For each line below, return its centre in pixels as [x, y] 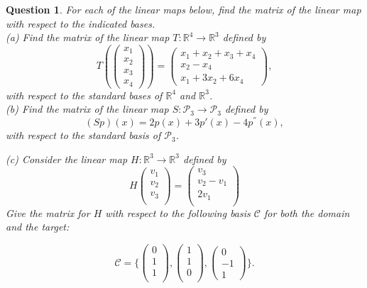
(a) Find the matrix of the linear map [88, 37]
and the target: [38, 227]
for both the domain [307, 212]
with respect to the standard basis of [83, 135]
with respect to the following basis [178, 212]
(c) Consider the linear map [67, 159]
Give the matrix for [48, 212]
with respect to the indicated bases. [81, 23]
